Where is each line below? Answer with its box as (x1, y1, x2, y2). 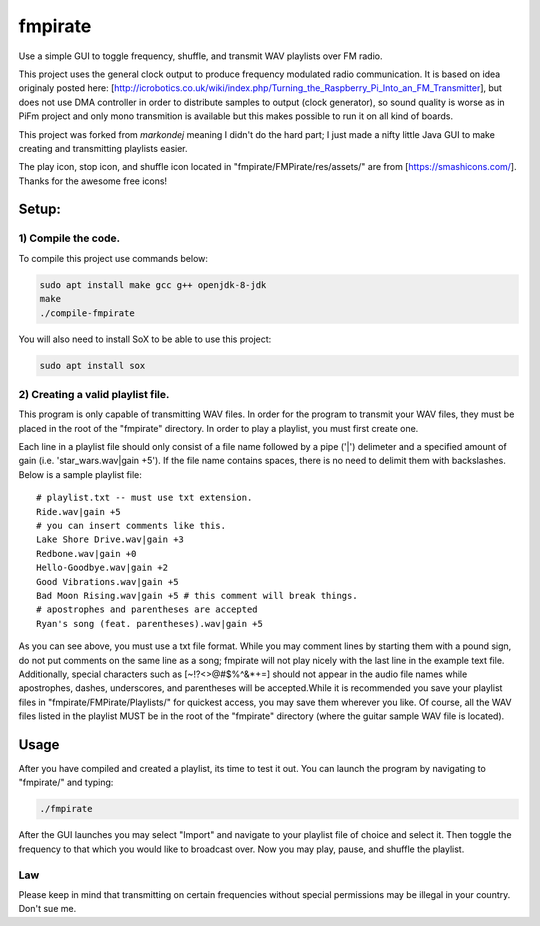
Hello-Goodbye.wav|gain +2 (36, 562, 169, 574)
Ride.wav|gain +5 (36, 506, 121, 517)
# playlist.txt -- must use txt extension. (36, 492, 253, 504)
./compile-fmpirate (39, 307, 135, 319)
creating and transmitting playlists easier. (18, 142, 189, 154)
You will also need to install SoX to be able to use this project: (18, 333, 272, 345)
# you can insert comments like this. (36, 520, 227, 532)
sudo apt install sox (39, 360, 146, 371)
